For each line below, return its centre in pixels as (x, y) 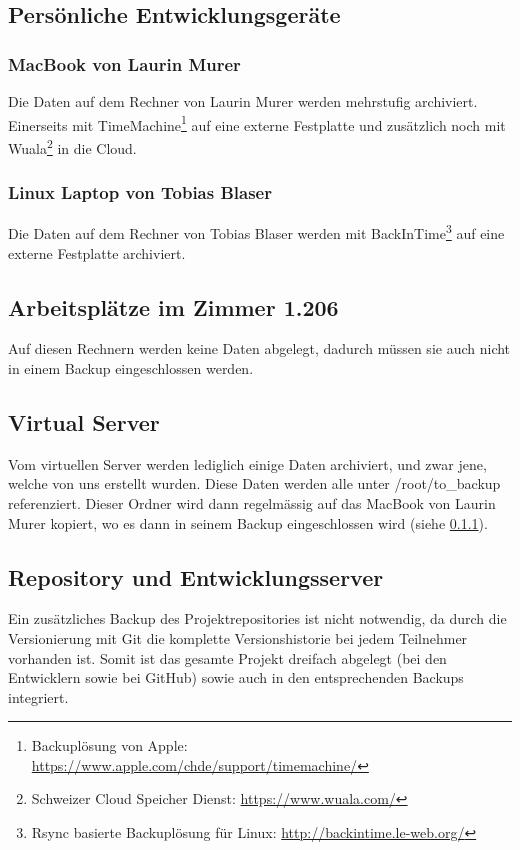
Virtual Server (84, 421)
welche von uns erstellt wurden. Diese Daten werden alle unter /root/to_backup (254, 483)
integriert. (38, 696)
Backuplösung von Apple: (109, 745)
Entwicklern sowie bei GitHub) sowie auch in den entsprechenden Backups (236, 677)
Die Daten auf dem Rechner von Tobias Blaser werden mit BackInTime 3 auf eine (256, 231)
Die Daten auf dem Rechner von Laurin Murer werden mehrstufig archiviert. (243, 101)
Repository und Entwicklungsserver (196, 576)
